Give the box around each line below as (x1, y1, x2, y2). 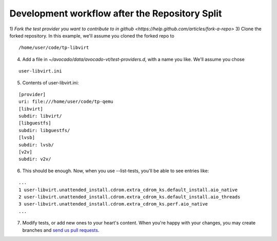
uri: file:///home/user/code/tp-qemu (18, 99, 114, 105)
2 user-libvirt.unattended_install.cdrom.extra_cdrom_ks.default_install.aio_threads (18, 194, 241, 200)
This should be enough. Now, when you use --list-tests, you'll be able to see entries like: (22, 168, 209, 174)
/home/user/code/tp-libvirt (18, 45, 89, 51)
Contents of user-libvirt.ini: (22, 80, 79, 86)
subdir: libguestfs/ (18, 127, 70, 133)
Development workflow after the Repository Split (9, 8, 222, 19)
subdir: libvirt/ (18, 113, 62, 119)
